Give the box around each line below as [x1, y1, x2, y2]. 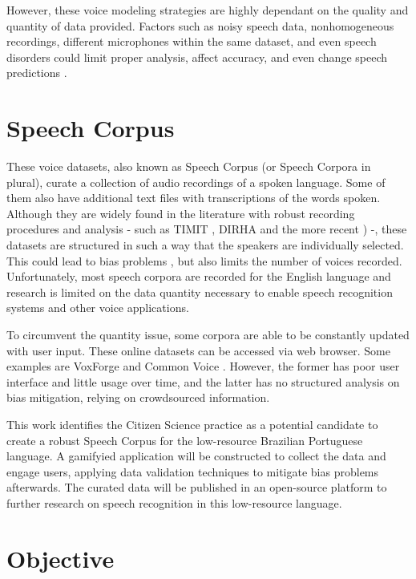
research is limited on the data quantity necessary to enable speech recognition [6, 283, 393, 300]
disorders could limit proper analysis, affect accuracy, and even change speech [6, 48, 388, 65]
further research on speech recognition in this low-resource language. [6, 494, 342, 511]
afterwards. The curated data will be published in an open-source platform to [6, 479, 387, 496]
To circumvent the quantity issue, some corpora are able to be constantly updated [6, 326, 410, 343]
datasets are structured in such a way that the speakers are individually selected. [6, 237, 404, 253]
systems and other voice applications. [6, 299, 189, 316]
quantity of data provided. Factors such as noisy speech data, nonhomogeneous [6, 17, 394, 34]
